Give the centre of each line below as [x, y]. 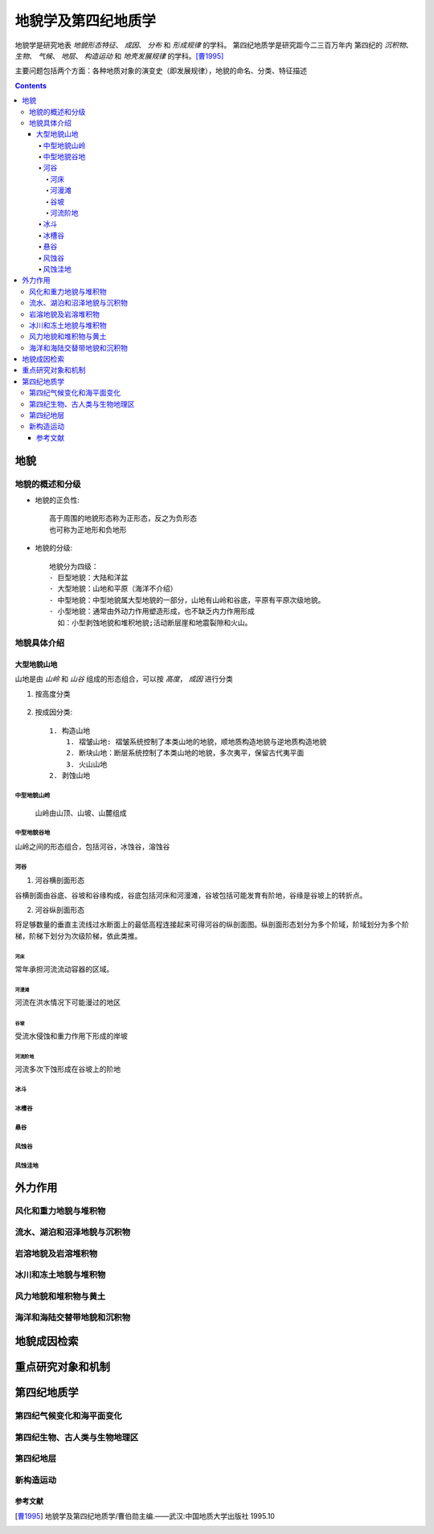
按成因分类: [54, 712]
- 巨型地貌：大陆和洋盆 [89, 577]
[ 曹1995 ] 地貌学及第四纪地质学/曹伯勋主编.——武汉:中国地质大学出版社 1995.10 [145, 1516]
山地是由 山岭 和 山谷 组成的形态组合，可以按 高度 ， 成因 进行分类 [124, 679]
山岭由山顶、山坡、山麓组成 [81, 812]
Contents [31, 85]
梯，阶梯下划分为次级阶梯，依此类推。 [78, 935]
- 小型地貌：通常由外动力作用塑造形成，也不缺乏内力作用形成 [152, 612]
